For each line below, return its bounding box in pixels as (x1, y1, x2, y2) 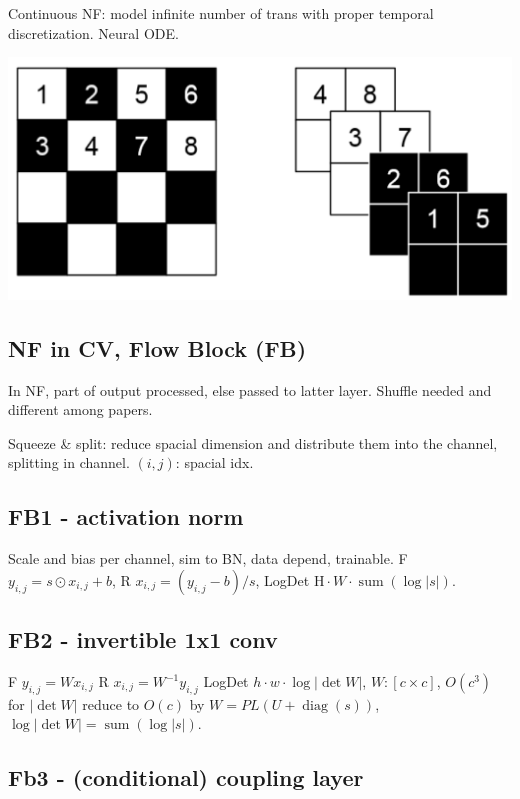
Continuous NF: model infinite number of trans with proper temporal (8, 3, 434, 23)
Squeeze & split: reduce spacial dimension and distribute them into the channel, (8, 432, 498, 453)
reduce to (82, 693, 140, 714)
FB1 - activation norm (8, 501, 244, 532)
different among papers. (8, 399, 153, 420)
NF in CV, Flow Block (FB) (8, 332, 307, 363)
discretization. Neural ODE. (8, 22, 179, 43)
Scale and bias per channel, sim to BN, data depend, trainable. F (8, 548, 408, 569)
